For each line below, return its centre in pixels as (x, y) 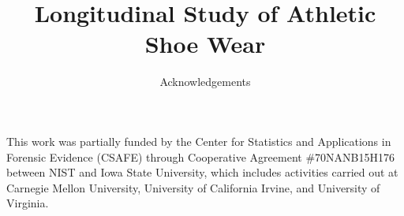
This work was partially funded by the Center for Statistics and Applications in (199, 141)
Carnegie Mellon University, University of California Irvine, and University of (193, 187)
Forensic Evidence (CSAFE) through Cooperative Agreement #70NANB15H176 (200, 156)
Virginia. (28, 203)
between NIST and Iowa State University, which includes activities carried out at (202, 172)
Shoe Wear (205, 44)
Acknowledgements (205, 82)
